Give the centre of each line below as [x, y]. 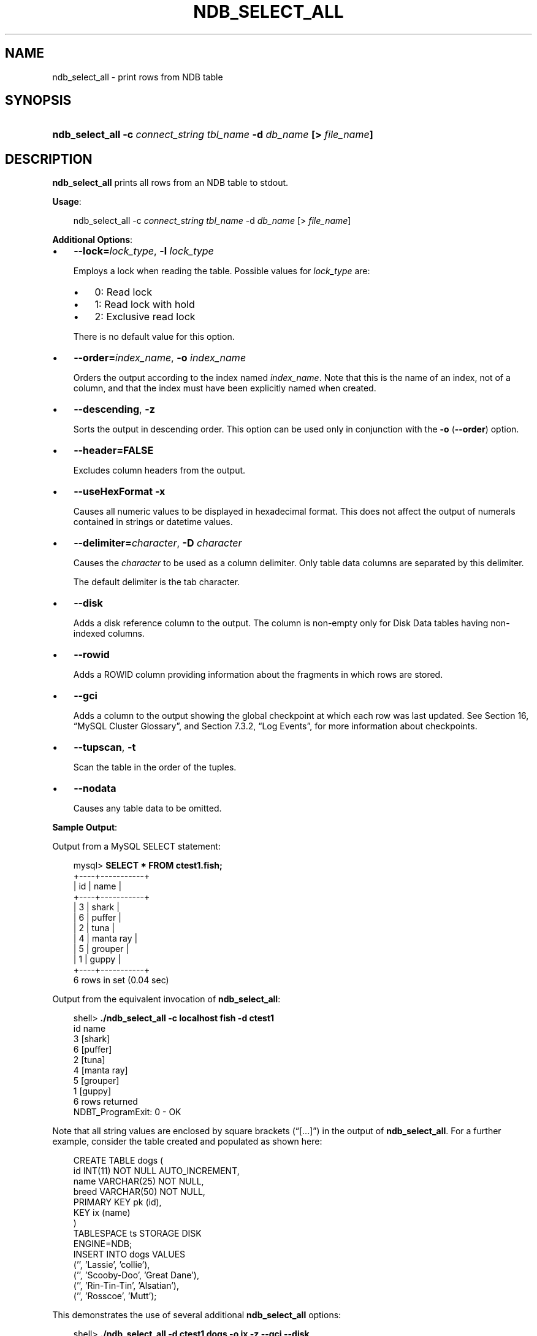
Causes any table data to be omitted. [147, 808]
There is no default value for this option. [154, 337]
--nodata [95, 789]
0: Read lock [123, 292]
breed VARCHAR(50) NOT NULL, [139, 1192]
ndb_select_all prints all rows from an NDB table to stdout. [170, 183]
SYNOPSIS [38, 101]
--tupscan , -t [105, 747]
